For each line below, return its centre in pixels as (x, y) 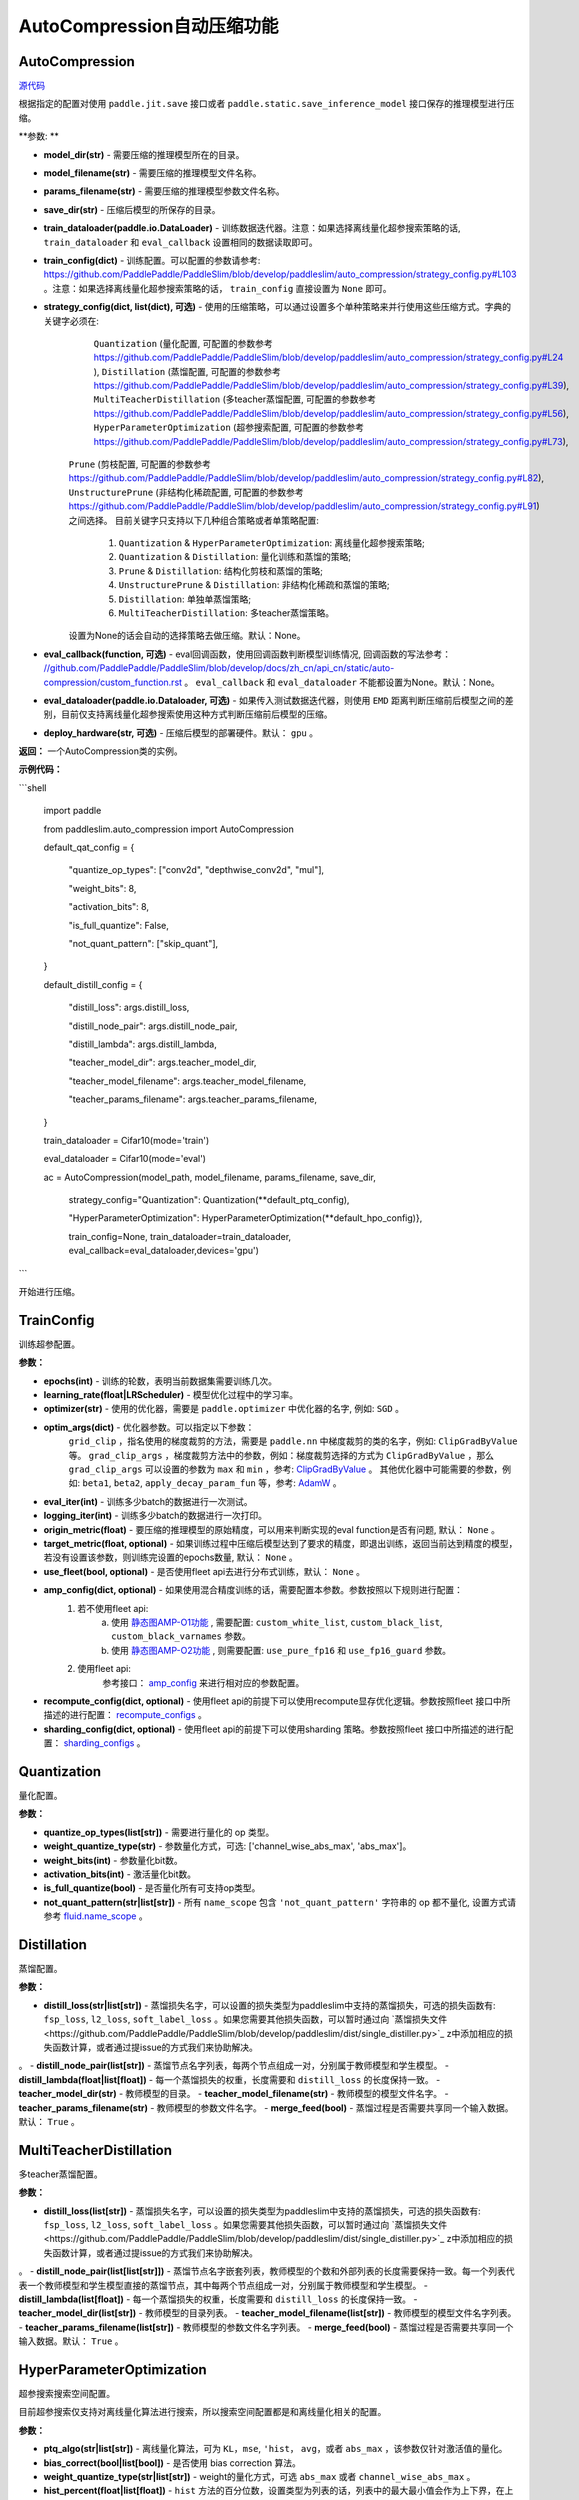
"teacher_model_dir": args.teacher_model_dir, (162, 1062)
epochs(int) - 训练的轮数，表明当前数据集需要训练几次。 (160, 1381)
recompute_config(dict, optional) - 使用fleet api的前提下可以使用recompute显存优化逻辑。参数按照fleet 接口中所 (277, 1701)
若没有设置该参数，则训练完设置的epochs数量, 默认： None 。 (171, 1557)
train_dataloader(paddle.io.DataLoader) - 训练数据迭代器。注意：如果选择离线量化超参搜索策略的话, (252, 228)
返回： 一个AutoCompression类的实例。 (101, 751)
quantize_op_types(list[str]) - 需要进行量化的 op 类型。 (159, 1832)
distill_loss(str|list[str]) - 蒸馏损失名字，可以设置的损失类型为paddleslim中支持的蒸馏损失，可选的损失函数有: (269, 2005)
